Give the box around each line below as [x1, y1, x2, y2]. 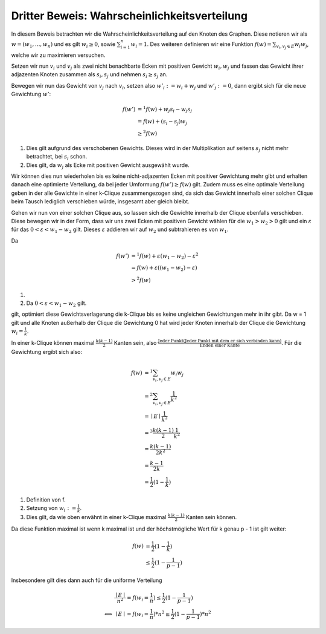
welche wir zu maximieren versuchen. [11, 51, 106, 59]
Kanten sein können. [185, 513, 237, 520]
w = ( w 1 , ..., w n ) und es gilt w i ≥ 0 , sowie [11, 40, 116, 49]
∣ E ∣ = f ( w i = [115, 610, 149, 619]
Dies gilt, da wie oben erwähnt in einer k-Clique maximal [26, 513, 167, 520]
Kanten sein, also [113, 339, 157, 346]
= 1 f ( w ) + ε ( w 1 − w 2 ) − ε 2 [130, 251, 199, 261]
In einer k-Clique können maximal [11, 339, 95, 346]
